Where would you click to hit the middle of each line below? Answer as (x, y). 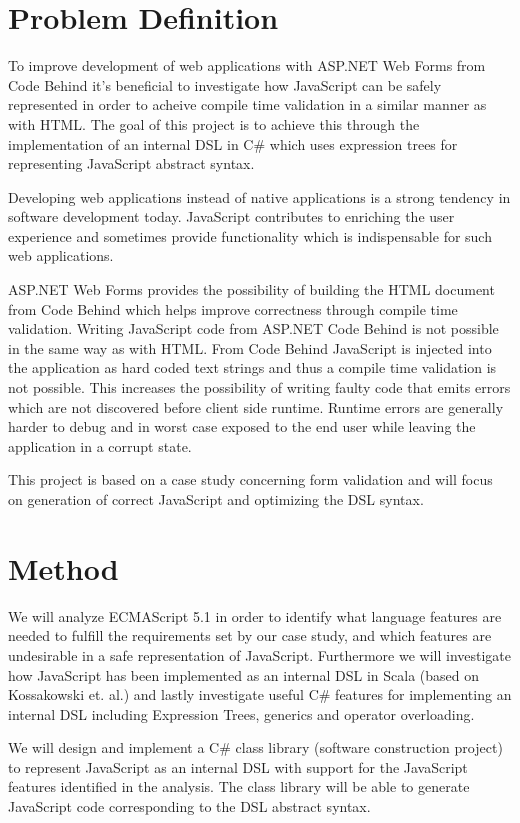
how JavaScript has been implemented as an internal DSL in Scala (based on (244, 674)
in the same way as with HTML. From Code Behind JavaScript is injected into (250, 347)
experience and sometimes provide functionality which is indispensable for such (250, 235)
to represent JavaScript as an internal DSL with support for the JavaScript (238, 766)
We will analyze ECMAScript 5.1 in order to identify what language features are (255, 615)
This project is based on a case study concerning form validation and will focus (250, 479)
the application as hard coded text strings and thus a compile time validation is (252, 367)
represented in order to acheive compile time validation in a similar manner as (247, 104)
